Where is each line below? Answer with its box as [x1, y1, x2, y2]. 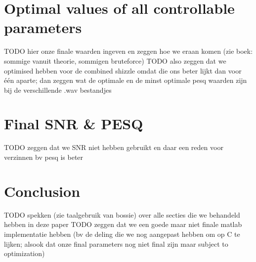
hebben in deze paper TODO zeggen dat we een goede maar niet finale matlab [4, 219, 242, 229]
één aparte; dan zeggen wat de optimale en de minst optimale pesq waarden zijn [4, 75, 247, 85]
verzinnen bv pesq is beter [4, 152, 84, 162]
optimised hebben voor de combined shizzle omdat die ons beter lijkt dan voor [4, 65, 242, 75]
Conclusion [4, 181, 81, 201]
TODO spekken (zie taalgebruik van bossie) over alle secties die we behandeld [4, 209, 240, 220]
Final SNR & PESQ [4, 113, 143, 134]
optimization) [4, 248, 45, 259]
